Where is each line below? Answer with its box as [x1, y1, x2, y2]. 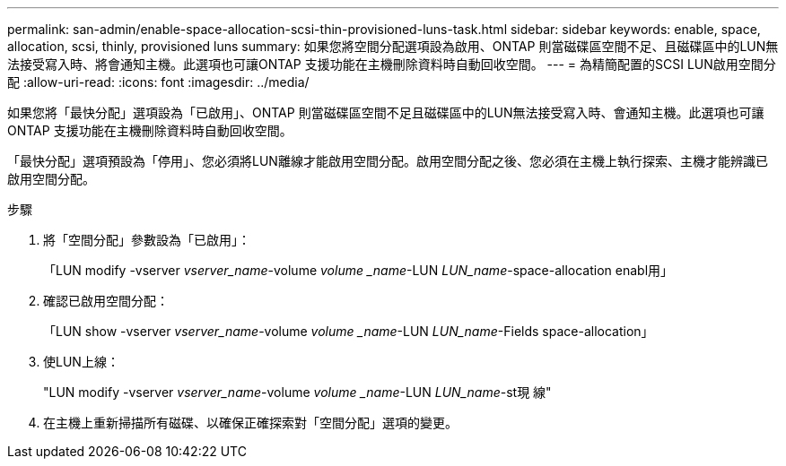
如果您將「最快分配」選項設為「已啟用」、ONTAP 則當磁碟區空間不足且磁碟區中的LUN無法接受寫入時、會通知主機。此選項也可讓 [7, 105, 764, 120]
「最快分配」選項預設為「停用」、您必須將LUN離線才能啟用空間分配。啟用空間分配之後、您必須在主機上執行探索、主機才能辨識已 [7, 153, 768, 168]
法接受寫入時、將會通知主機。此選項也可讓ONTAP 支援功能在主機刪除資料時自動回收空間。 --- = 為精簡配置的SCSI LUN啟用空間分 [7, 56, 776, 72]
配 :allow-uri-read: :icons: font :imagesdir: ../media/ [7, 74, 310, 90]
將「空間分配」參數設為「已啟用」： [43, 232, 250, 247]
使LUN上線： [43, 354, 119, 369]
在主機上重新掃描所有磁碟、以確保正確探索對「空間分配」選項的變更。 [43, 415, 458, 430]
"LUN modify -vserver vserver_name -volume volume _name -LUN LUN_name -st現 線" [43, 384, 552, 400]
